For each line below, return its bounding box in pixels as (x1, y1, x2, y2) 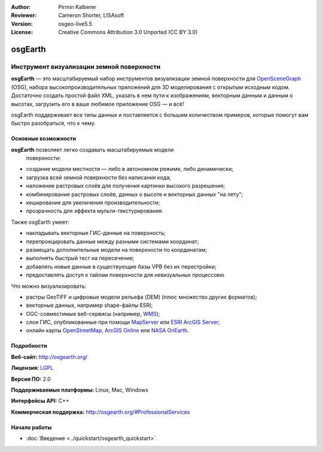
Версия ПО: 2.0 (11, 375, 51, 382)
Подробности (11, 342, 47, 349)
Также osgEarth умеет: (11, 218, 70, 225)
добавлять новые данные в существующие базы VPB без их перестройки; (26, 263, 217, 270)
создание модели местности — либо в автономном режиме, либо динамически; (26, 165, 233, 173)
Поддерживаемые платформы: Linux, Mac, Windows (11, 387, 149, 394)
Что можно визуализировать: (11, 282, 87, 290)
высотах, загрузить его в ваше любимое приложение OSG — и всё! (11, 100, 184, 107)
